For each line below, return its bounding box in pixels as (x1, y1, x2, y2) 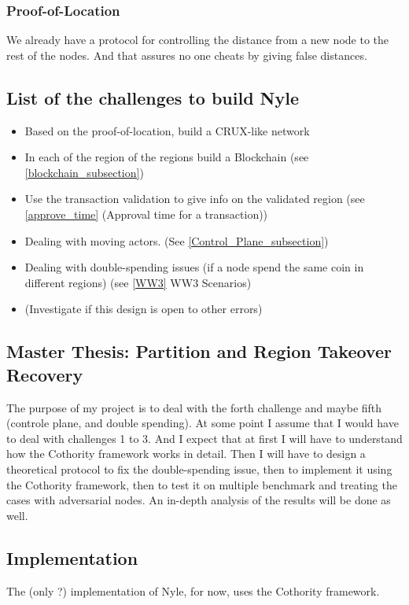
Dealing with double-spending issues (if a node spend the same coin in (24, 259, 364, 275)
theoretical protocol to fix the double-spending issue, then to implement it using (6, 460, 392, 477)
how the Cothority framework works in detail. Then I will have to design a (6, 445, 366, 462)
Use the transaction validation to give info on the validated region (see (24, 190, 365, 207)
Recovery (6, 362, 83, 386)
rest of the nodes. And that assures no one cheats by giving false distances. (6, 46, 367, 63)
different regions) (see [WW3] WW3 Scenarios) (24, 274, 252, 290)
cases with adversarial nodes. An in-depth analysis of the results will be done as (6, 492, 391, 508)
